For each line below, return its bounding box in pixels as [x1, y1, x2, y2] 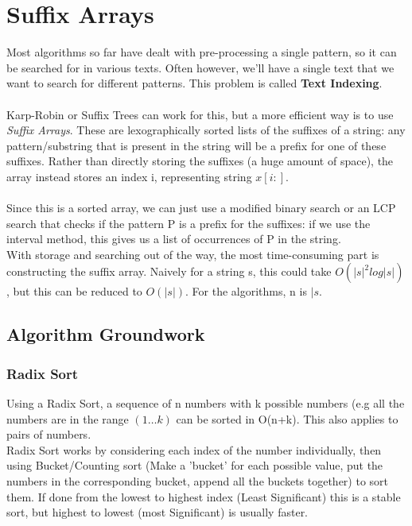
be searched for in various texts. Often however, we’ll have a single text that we [6, 59, 395, 75]
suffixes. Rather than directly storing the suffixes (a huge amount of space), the [6, 153, 394, 169]
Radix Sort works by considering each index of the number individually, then [6, 441, 382, 458]
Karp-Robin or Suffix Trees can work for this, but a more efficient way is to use [6, 106, 394, 122]
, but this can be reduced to [6, 283, 142, 300]
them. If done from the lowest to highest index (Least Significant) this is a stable [6, 488, 401, 505]
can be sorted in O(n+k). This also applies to [176, 410, 398, 427]
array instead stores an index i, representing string [6, 168, 252, 184]
